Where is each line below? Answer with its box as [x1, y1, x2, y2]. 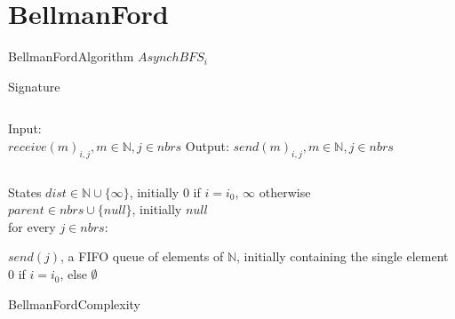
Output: [185, 136, 229, 155]
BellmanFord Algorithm [8, 47, 134, 66]
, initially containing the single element [236, 247, 449, 266]
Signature [8, 76, 60, 95]
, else [60, 265, 87, 283]
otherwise [259, 182, 311, 201]
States [8, 182, 42, 201]
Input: [8, 119, 42, 138]
